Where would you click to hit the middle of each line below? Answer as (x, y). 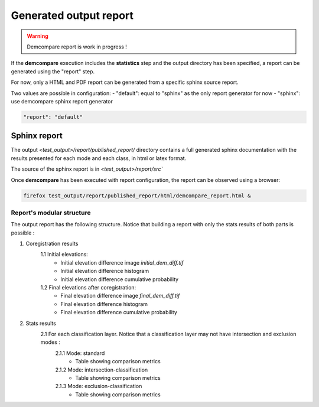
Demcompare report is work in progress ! (77, 47)
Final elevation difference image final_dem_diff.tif (120, 296)
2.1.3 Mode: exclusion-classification (99, 386)
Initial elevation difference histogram (105, 271)
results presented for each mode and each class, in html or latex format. (99, 158)
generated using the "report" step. (53, 71)
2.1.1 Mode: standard (80, 353)
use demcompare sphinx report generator (62, 101)
